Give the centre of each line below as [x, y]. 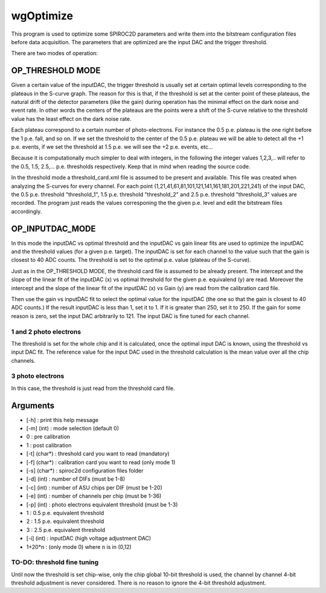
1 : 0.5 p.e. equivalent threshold [65, 513]
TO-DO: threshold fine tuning [55, 562]
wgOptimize [42, 16]
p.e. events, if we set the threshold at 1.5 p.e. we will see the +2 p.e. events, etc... [112, 147]
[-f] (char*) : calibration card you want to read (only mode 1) [101, 462]
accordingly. [27, 211]
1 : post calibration [49, 445]
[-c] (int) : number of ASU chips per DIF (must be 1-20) [94, 487]
